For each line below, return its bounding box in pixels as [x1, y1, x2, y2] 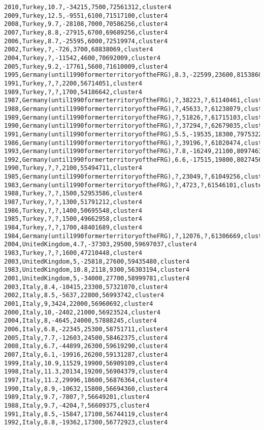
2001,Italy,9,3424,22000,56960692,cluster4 [4, 300, 153, 307]
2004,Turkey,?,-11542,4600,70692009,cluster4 [4, 54, 160, 62]
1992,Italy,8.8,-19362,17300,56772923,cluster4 [4, 419, 168, 426]
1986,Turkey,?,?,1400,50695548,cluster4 [4, 207, 143, 214]
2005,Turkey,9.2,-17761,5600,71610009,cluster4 [4, 63, 168, 70]
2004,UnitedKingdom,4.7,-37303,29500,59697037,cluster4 [4, 241, 197, 248]
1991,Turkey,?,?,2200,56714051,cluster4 [4, 79, 143, 87]
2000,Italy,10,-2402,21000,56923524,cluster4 [4, 308, 160, 316]
